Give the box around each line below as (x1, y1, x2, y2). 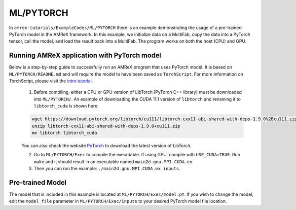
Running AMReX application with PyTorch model (9, 51, 161, 60)
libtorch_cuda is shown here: (34, 103, 99, 109)
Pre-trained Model (9, 178, 67, 187)
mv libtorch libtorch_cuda (32, 130, 97, 136)
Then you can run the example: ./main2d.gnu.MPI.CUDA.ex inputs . (34, 166, 180, 172)
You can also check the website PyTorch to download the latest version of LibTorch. (21, 142, 192, 148)
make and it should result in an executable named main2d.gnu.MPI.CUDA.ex (34, 158, 192, 165)
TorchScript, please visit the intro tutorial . (9, 78, 93, 84)
